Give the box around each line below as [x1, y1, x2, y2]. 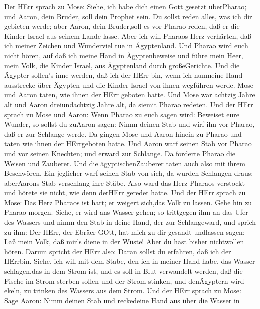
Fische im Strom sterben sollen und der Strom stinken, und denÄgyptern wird [4, 275, 244, 286]
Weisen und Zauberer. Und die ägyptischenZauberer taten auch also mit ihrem [4, 158, 245, 168]
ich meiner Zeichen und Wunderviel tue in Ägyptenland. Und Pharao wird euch [4, 40, 248, 51]
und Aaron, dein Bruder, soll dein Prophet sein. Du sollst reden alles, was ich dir [4, 11, 252, 21]
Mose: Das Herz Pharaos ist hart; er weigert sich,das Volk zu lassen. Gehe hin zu [4, 197, 252, 207]
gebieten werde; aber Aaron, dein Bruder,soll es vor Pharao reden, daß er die [4, 21, 240, 31]
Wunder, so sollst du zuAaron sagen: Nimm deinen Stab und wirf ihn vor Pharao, [4, 119, 255, 129]
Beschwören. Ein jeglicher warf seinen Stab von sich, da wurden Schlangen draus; [4, 168, 253, 178]
